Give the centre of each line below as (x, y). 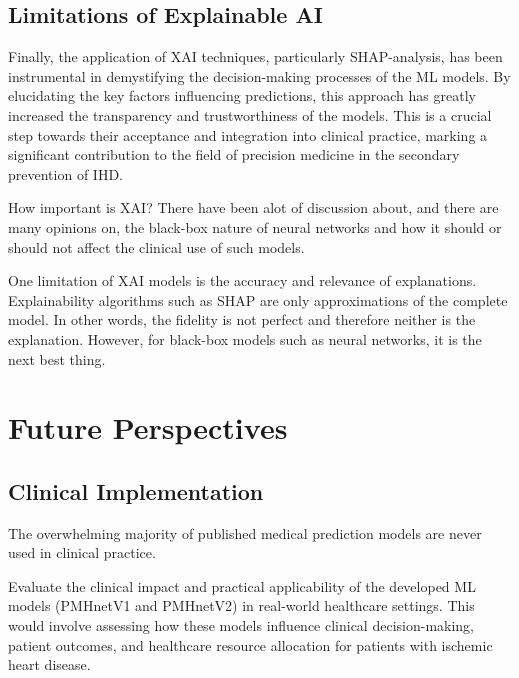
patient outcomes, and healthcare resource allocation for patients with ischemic (250, 644)
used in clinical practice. (82, 552)
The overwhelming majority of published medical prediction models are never (245, 532)
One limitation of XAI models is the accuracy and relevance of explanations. (242, 280)
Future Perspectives (148, 427)
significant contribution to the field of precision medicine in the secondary (234, 154)
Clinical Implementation (136, 490)
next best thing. (57, 358)
